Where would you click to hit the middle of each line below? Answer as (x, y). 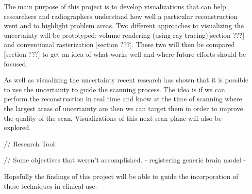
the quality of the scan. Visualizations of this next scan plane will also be (113, 118)
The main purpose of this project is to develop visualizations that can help (115, 6)
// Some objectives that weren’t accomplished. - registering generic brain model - (125, 160)
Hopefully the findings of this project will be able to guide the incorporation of (121, 176)
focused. (16, 63)
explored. (17, 127)
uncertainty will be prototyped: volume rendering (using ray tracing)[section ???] (124, 35)
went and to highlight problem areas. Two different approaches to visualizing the (124, 25)
